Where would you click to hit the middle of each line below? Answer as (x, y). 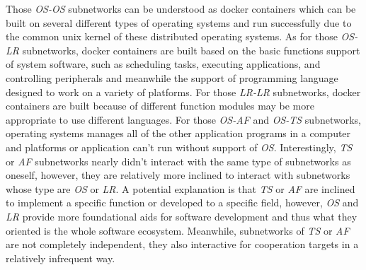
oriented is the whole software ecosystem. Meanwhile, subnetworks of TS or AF (178, 230)
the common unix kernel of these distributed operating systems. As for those (172, 36)
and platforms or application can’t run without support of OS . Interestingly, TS (179, 147)
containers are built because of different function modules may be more (160, 106)
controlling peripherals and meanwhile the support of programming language (172, 77)
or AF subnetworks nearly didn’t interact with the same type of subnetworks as (178, 161)
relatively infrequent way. (61, 258)
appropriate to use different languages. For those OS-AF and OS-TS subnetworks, (183, 119)
